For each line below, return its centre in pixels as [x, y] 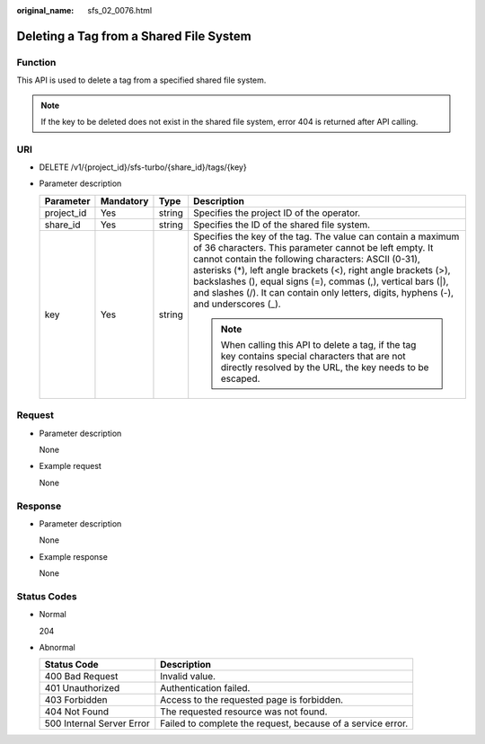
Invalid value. [188, 677]
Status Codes [47, 596]
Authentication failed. [205, 688]
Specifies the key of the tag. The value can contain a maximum [326, 236]
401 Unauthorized [82, 688]
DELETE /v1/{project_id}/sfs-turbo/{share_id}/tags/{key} [143, 167]
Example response [73, 556]
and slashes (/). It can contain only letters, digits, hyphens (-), [323, 292]
